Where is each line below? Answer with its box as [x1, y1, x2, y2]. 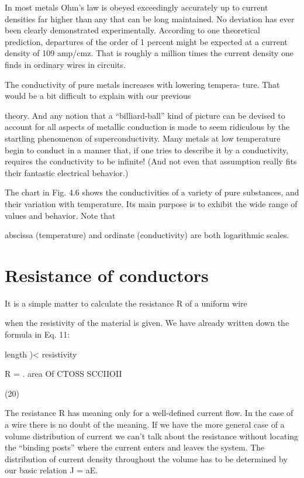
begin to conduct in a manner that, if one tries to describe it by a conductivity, [5, 143, 289, 156]
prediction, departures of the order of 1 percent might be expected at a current [5, 35, 288, 47]
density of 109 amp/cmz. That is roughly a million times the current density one [5, 47, 293, 59]
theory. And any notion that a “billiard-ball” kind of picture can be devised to [5, 109, 285, 121]
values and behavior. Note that [5, 209, 116, 221]
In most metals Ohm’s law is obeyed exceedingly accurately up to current [5, 1, 268, 13]
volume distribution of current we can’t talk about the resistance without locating [5, 429, 299, 442]
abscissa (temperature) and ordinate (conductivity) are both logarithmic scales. [5, 229, 289, 241]
